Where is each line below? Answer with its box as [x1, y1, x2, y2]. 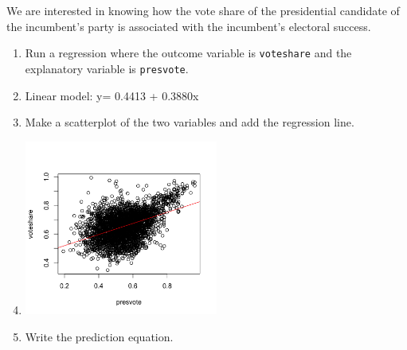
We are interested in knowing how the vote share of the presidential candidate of [6, 2, 400, 18]
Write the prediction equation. [25, 329, 174, 345]
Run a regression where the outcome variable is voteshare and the [25, 45, 352, 61]
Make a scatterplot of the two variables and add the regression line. [25, 114, 354, 130]
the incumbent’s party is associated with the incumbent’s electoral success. [6, 17, 371, 34]
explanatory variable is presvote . [25, 60, 189, 76]
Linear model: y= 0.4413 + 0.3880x [25, 87, 199, 103]
